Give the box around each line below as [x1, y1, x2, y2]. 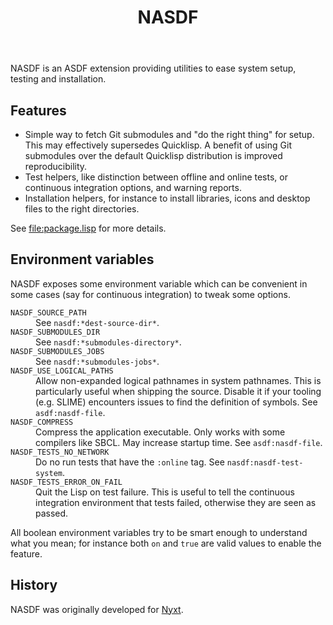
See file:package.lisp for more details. [10, 222, 167, 234]
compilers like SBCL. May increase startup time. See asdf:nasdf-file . [35, 436, 323, 448]
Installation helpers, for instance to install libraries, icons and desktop [24, 192, 311, 204]
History [10, 577, 58, 594]
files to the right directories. [24, 203, 140, 215]
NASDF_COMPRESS [10, 417, 74, 427]
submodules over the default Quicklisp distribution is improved [24, 150, 283, 161]
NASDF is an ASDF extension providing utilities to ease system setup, [10, 62, 297, 75]
